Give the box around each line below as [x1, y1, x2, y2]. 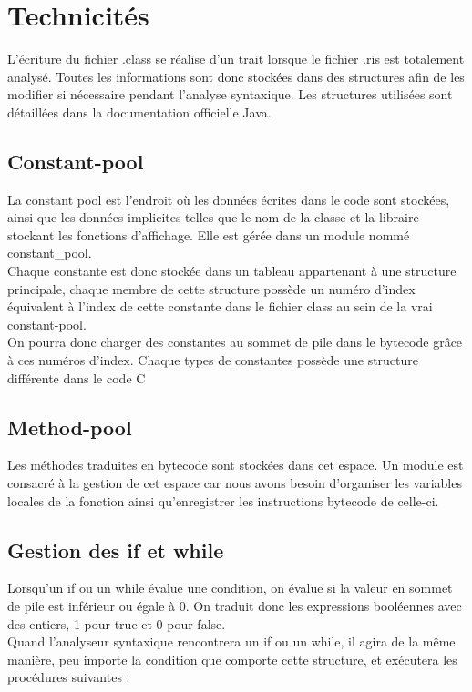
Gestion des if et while [7, 535, 224, 564]
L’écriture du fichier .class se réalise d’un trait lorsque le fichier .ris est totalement [7, 49, 465, 68]
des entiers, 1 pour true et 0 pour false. [7, 614, 226, 633]
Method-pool [7, 412, 132, 441]
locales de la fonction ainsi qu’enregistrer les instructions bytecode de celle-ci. [7, 491, 439, 510]
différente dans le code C [7, 368, 146, 387]
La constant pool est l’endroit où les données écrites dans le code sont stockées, [7, 189, 450, 209]
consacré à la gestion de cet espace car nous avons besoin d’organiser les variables [7, 473, 462, 493]
